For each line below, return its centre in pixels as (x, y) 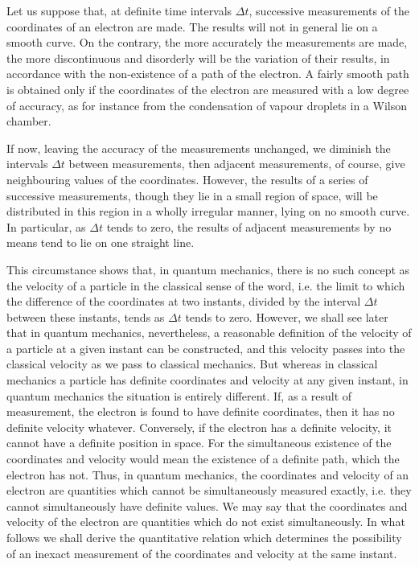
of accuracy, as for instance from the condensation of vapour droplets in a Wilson (207, 105)
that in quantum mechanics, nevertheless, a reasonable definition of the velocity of (209, 333)
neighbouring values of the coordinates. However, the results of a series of (187, 179)
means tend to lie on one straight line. (101, 242)
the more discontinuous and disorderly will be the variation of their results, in (198, 58)
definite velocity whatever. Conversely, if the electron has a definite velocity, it (199, 427)
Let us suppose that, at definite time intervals (119, 10)
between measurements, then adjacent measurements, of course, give (237, 164)
